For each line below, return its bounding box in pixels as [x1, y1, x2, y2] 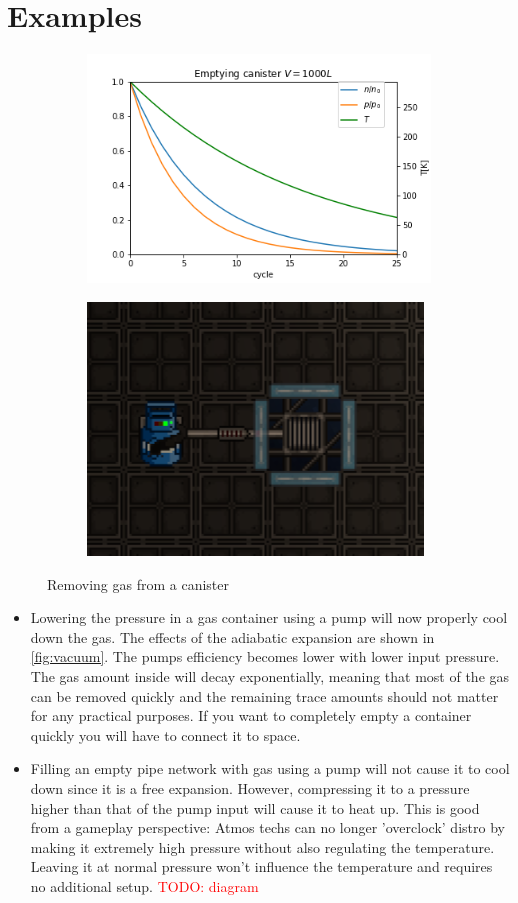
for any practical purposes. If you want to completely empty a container [30, 705, 472, 726]
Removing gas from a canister [47, 573, 230, 594]
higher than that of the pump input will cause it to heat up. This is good [30, 797, 480, 818]
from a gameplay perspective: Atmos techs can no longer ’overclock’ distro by [30, 817, 505, 838]
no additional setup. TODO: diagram [30, 875, 259, 896]
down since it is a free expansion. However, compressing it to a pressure [30, 777, 470, 798]
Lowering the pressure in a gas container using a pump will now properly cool [30, 607, 508, 628]
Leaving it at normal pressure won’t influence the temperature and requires [30, 856, 493, 877]
